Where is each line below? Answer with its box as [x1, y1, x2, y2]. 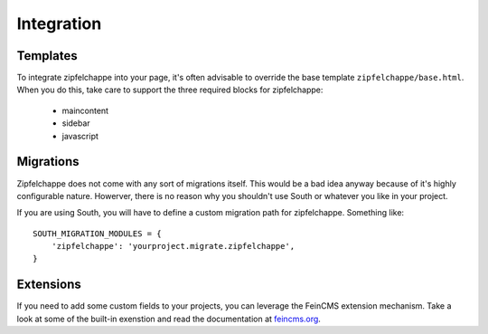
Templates [16, 48, 78, 63]
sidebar [61, 118, 90, 129]
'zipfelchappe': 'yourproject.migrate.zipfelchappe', [51, 241, 296, 252]
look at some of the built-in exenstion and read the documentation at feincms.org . [16, 313, 321, 324]
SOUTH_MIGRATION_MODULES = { [33, 228, 162, 239]
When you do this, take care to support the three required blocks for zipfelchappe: [16, 84, 324, 95]
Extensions [16, 277, 81, 292]
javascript [61, 130, 99, 141]
